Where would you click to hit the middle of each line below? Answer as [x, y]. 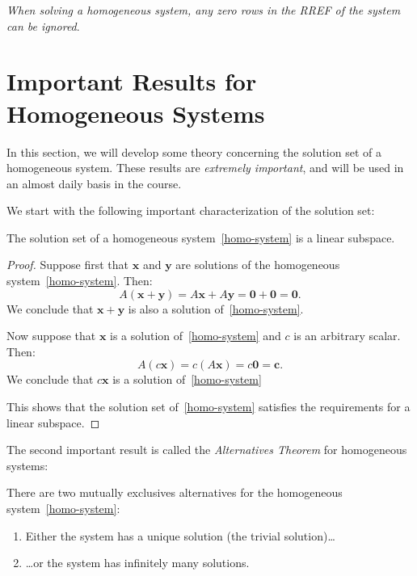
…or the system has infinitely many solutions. [137, 563]
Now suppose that [51, 336]
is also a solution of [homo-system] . [216, 308]
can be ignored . [43, 25]
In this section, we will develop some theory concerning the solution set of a [194, 151]
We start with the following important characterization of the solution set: [191, 210]
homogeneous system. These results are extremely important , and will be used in [205, 168]
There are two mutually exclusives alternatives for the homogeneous [175, 492]
